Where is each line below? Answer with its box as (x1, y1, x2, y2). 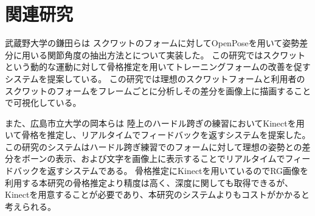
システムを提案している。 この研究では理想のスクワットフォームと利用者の (5, 72, 305, 85)
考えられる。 (5, 200, 56, 212)
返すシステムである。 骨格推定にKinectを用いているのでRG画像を (47, 164, 309, 177)
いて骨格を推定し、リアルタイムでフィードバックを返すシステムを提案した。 (5, 128, 311, 141)
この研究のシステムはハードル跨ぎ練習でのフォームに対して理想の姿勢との (5, 140, 302, 153)
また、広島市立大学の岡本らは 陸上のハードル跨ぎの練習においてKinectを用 (5, 116, 305, 129)
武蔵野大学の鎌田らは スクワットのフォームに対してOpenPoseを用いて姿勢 (5, 37, 300, 49)
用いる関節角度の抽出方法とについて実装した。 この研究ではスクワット (21, 48, 306, 61)
